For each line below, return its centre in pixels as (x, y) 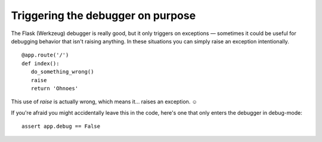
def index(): (41, 63)
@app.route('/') (45, 55)
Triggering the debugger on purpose (103, 15)
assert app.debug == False (61, 127)
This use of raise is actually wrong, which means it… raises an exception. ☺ (104, 102)
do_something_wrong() (62, 72)
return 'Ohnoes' (55, 88)
